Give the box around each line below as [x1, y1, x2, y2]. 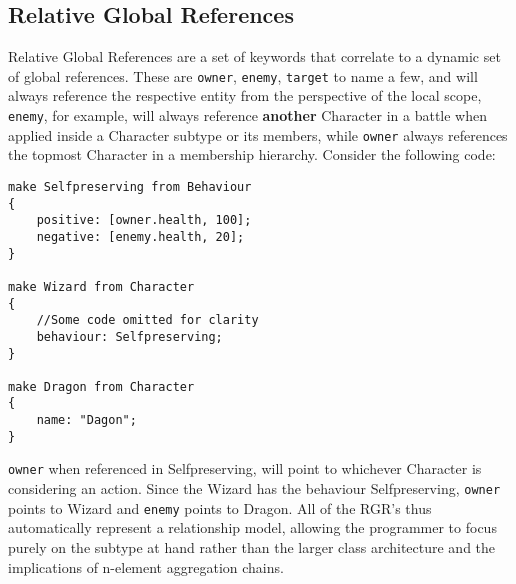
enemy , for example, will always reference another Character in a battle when [8, 105, 487, 126]
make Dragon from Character [8, 379, 195, 394]
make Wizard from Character [8, 279, 195, 294]
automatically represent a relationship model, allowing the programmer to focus [8, 517, 497, 538]
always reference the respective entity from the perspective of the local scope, [8, 85, 482, 106]
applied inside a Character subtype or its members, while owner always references [8, 124, 508, 145]
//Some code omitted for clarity [36, 313, 259, 328]
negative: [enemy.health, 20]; [36, 229, 245, 244]
